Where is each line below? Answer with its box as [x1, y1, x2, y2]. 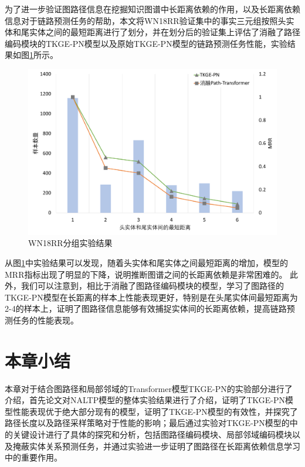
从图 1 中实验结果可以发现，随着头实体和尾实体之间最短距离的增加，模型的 [5, 256, 288, 268]
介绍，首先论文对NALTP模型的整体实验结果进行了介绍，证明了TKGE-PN [5, 394, 286, 406]
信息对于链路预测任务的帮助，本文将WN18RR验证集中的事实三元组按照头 [5, 14, 286, 26]
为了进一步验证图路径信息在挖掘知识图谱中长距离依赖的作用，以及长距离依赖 [5, 3, 300, 15]
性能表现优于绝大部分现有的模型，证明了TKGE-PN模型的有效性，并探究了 [12, 405, 298, 417]
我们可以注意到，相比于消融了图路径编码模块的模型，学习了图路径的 [21, 279, 284, 292]
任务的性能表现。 [12, 313, 79, 326]
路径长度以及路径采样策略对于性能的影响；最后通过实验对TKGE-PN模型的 [5, 417, 290, 429]
